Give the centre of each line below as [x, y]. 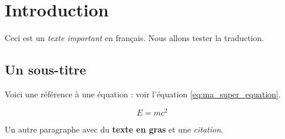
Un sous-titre [46, 69]
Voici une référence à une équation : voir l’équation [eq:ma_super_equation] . [143, 94]
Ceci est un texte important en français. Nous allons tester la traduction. [134, 38]
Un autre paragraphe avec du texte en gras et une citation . [114, 129]
